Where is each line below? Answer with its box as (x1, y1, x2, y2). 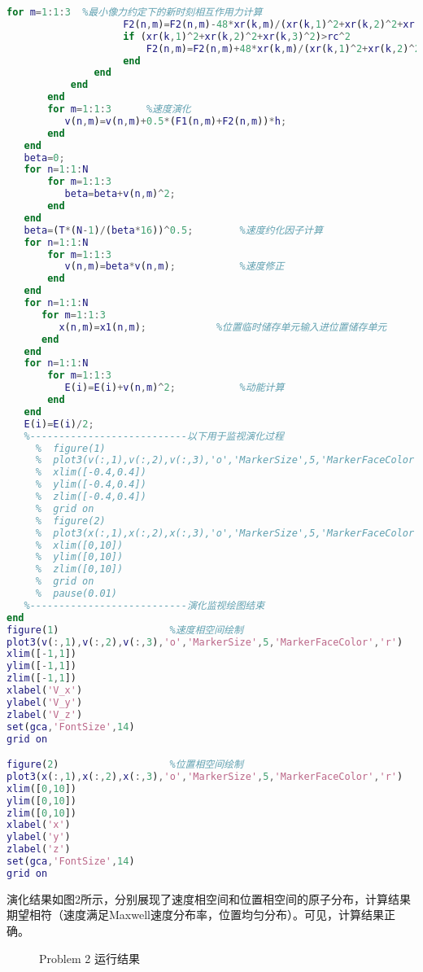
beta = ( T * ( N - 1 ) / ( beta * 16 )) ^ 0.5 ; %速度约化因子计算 (24, 224, 323, 236)
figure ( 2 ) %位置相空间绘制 (7, 759, 243, 771)
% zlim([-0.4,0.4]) (35, 491, 146, 502)
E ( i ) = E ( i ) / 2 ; (24, 418, 94, 430)
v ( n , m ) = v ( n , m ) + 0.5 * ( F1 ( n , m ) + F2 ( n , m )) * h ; (64, 115, 287, 127)
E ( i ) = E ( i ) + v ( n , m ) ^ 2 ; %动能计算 (64, 382, 285, 394)
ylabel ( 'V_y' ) (7, 696, 83, 708)
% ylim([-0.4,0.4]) (35, 479, 146, 491)
